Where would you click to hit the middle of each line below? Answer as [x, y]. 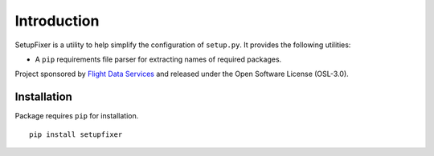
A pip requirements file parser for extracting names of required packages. [158, 59]
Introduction [57, 21]
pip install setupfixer [76, 134]
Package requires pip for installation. [77, 116]
